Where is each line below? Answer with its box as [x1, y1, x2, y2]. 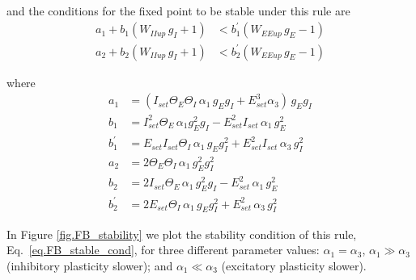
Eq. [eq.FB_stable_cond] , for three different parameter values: [6, 241, 320, 258]
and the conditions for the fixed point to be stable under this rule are [6, 2, 350, 19]
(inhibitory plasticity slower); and [6, 257, 173, 274]
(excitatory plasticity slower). [221, 257, 367, 274]
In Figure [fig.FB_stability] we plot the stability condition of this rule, [6, 225, 357, 242]
